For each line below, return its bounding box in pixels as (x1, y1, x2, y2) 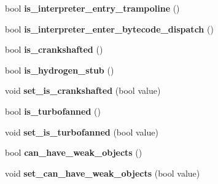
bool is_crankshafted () (5, 43, 103, 56)
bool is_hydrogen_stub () (5, 63, 114, 76)
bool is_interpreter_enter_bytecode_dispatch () (5, 22, 214, 35)
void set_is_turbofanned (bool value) (5, 125, 158, 138)
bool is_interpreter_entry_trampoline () (5, 2, 180, 14)
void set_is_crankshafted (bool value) (5, 84, 161, 97)
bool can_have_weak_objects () (5, 146, 142, 159)
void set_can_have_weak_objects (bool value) (5, 166, 200, 179)
